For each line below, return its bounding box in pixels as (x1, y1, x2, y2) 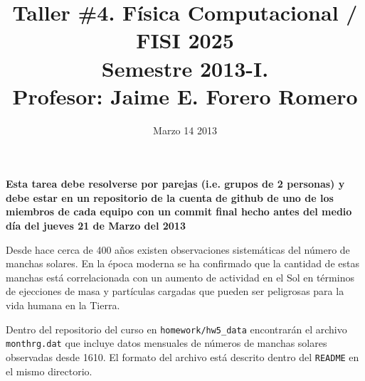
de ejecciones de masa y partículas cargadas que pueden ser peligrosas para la (6, 284, 344, 299)
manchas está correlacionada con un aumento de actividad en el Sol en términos (6, 269, 354, 284)
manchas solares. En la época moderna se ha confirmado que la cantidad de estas (6, 256, 359, 271)
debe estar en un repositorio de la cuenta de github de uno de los (6, 190, 334, 205)
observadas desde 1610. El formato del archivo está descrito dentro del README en (6, 349, 359, 364)
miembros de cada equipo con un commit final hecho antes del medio (6, 204, 352, 219)
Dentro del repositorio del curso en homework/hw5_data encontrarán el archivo (6, 321, 347, 336)
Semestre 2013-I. (101, 53, 269, 82)
